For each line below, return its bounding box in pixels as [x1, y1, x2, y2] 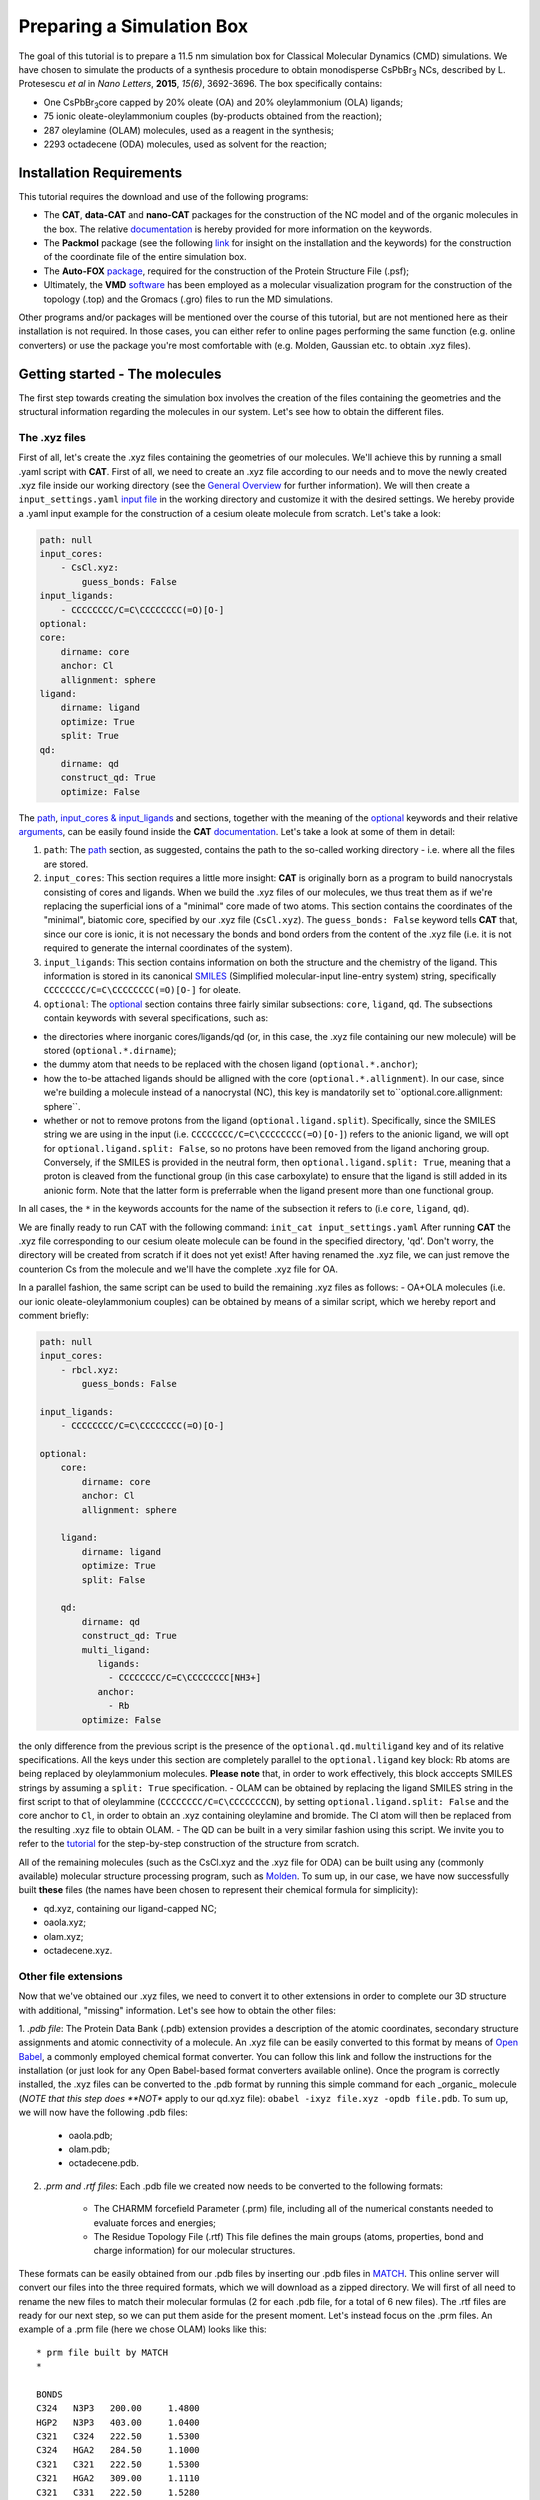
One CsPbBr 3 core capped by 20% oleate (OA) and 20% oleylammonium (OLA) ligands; [43, 96, 404, 110]
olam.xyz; [43, 1930, 84, 1942]
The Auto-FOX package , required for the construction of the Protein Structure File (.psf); [43, 265, 410, 277]
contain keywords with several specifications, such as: [43, 1012, 269, 1024]
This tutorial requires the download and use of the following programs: [18, 190, 309, 202]
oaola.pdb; [68, 2129, 114, 2141]
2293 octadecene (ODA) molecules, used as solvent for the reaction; [43, 138, 327, 150]
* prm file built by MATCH [36, 2346, 169, 2358]
